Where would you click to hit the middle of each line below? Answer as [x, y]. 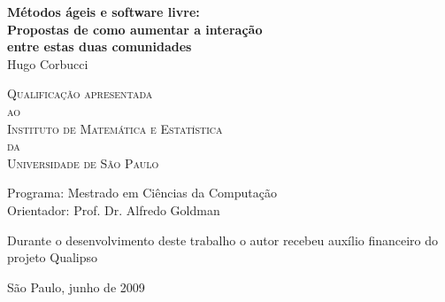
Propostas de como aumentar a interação [135, 29]
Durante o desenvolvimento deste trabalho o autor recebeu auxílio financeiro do [223, 240]
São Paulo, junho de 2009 [76, 287]
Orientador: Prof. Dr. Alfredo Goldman [114, 209]
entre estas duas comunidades [100, 46]
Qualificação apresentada [80, 93]
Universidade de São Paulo [83, 163]
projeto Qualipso [53, 257]
